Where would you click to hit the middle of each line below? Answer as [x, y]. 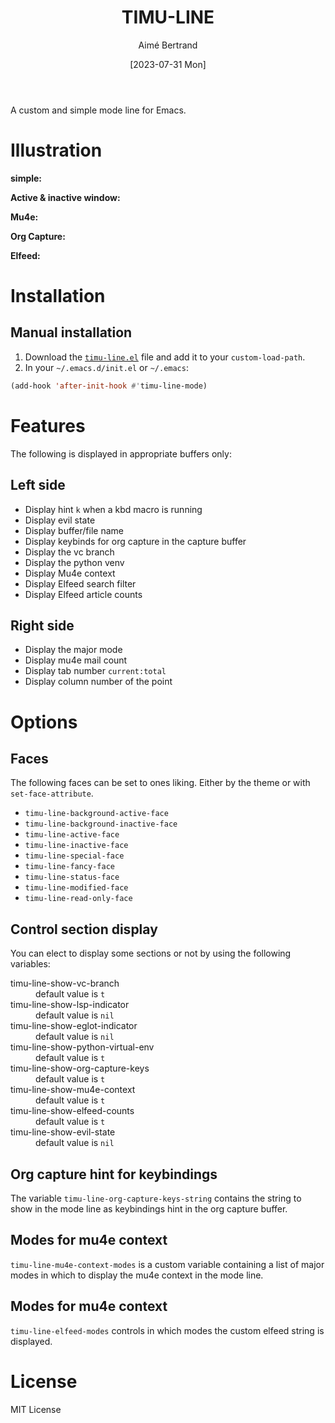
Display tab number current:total [95, 671]
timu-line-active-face [72, 835]
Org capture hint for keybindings [114, 1174]
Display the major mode [73, 650]
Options [44, 722]
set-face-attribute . [52, 793]
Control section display [84, 929]
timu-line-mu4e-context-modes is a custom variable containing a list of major [167, 1264]
